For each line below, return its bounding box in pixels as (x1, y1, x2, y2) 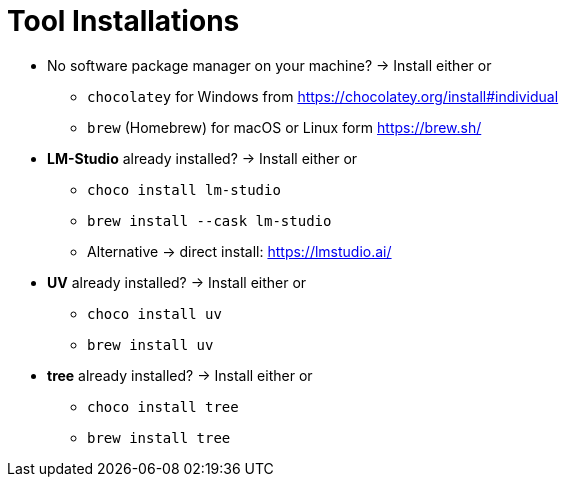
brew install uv (87, 336, 214, 353)
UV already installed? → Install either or (47, 273, 307, 291)
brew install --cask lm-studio (87, 212, 332, 229)
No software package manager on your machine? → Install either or (47, 56, 492, 74)
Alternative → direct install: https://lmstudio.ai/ (87, 242, 392, 260)
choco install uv (87, 305, 222, 322)
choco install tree (87, 398, 239, 415)
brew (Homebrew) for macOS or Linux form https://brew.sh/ (87, 118, 482, 136)
